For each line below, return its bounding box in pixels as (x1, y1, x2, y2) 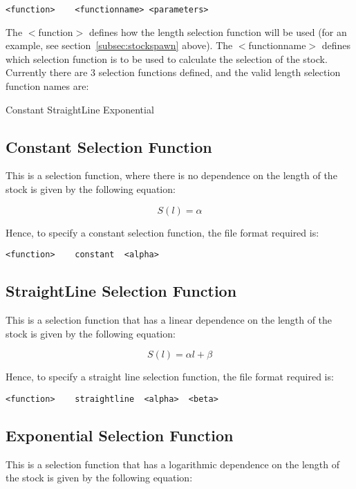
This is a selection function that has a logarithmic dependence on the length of (6, 456, 339, 471)
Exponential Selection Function (6, 424, 234, 445)
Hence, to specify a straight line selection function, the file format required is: (6, 369, 334, 384)
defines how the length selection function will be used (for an (88, 24, 347, 39)
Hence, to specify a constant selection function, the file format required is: (6, 225, 319, 239)
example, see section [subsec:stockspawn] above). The (6, 38, 233, 53)
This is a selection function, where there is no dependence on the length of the (6, 168, 337, 183)
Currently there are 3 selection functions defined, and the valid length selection (6, 65, 341, 80)
